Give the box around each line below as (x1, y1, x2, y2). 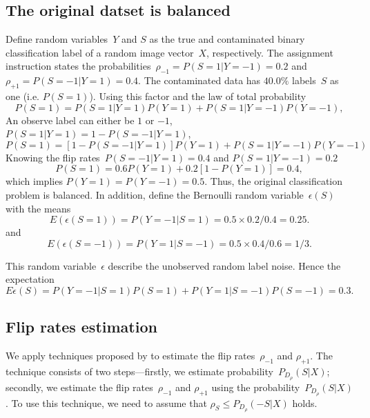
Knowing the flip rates (6, 150, 100, 164)
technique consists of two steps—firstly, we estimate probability (6, 364, 273, 378)
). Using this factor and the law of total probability (89, 88, 306, 103)
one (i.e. (6, 88, 39, 103)
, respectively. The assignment (206, 45, 333, 59)
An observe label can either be (6, 112, 135, 127)
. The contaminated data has (138, 73, 261, 88)
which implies (6, 174, 63, 188)
